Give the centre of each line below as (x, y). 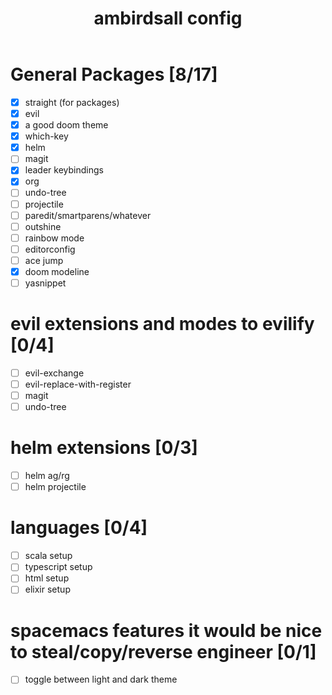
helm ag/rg (47, 476)
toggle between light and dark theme (101, 679)
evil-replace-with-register (78, 384)
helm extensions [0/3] (104, 448)
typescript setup (58, 567)
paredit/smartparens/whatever (88, 215)
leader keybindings (64, 170)
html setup (47, 578)
